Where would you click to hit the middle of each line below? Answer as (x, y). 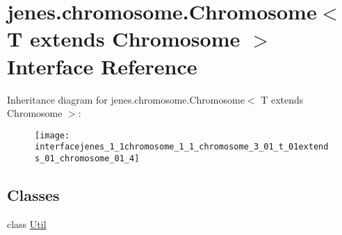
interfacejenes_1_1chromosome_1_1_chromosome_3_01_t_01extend (182, 147)
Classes (33, 195)
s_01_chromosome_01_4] (87, 159)
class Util (27, 224)
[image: (52, 135)
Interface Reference (102, 66)
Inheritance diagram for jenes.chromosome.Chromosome (126, 99)
